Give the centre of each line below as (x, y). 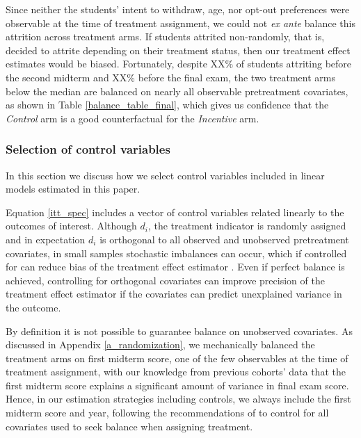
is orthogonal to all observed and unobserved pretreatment (224, 239)
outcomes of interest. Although (71, 226)
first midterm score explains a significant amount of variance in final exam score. (177, 385)
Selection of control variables (88, 149)
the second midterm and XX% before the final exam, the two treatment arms (170, 77)
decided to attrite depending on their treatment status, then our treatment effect (178, 50)
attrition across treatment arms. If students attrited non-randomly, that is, (165, 36)
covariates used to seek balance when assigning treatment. (129, 426)
